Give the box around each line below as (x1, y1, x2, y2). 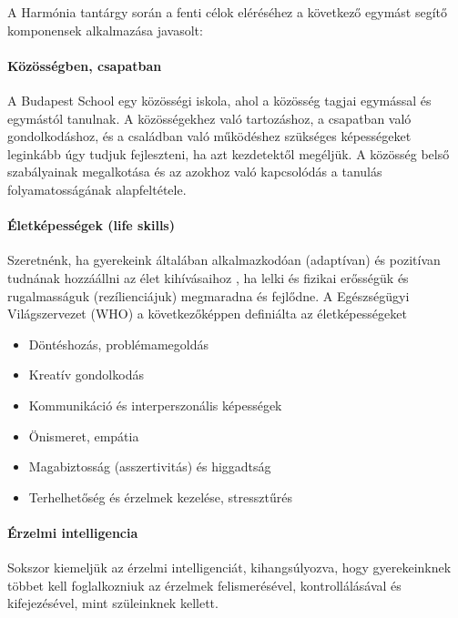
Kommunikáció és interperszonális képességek (28, 395, 282, 414)
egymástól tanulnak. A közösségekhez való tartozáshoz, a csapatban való (7, 108, 412, 127)
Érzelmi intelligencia (7, 522, 138, 542)
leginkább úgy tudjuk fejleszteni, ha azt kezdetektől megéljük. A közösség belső (7, 144, 450, 163)
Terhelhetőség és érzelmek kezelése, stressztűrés (28, 487, 292, 506)
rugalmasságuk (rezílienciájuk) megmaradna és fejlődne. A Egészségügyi (7, 286, 410, 305)
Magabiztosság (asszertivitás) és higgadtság (28, 457, 271, 476)
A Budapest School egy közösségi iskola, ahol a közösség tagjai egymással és (7, 90, 432, 109)
